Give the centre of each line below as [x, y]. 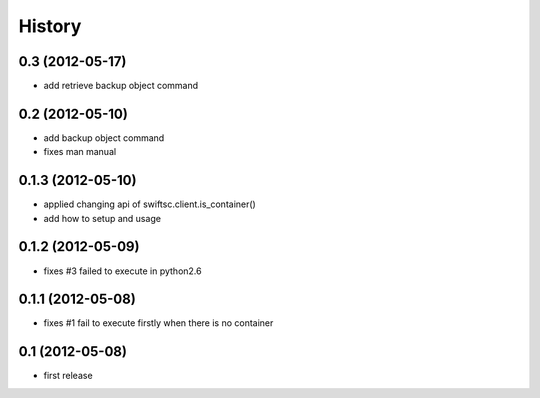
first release [68, 376]
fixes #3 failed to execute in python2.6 [122, 271]
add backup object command [104, 137]
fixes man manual [80, 152]
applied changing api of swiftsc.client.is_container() [150, 204]
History [50, 26]
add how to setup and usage [102, 218]
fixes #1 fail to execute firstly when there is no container [158, 323]
